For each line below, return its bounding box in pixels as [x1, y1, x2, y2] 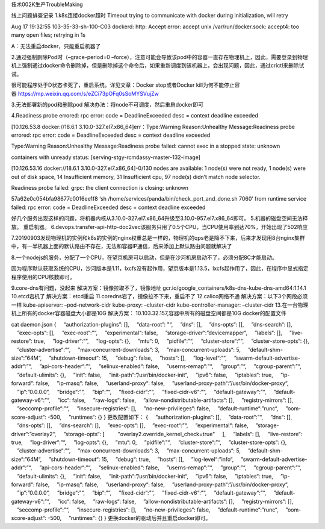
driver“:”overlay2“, [11, 430, 57, 437]
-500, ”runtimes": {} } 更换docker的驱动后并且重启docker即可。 [48, 515, 211, 522]
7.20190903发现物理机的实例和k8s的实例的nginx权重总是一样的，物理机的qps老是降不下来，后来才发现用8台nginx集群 [11, 234, 305, 241]
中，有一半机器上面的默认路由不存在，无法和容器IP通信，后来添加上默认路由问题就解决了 [11, 243, 232, 250]
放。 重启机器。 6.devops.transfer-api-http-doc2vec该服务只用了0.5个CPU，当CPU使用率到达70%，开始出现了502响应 [11, 223, 308, 230]
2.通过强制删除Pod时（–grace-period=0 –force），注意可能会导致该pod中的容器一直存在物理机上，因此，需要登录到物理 [11, 53, 308, 60]
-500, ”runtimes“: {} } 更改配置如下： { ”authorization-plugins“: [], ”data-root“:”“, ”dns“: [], [48, 413, 292, 421]
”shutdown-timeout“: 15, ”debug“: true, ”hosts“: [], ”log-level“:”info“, [49, 455, 234, 463]
